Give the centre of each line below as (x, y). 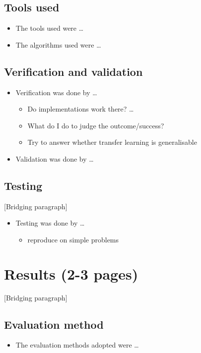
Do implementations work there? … (81, 109)
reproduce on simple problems (73, 239)
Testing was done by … (50, 223)
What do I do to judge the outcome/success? (96, 125)
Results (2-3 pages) (71, 273)
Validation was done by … (55, 158)
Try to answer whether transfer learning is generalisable (112, 142)
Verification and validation (73, 71)
